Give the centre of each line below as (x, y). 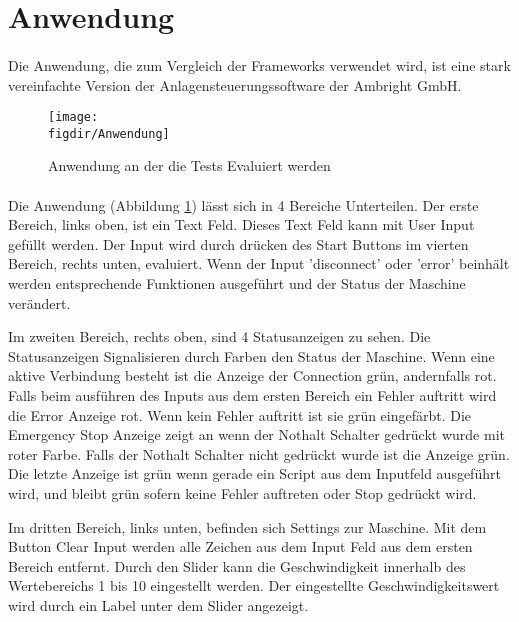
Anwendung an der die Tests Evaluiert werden (189, 165)
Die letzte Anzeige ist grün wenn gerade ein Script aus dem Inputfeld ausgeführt (254, 473)
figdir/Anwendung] (109, 133)
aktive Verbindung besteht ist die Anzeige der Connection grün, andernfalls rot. (252, 375)
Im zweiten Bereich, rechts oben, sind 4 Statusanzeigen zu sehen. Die (219, 336)
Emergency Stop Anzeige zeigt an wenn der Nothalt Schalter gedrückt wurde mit (256, 434)
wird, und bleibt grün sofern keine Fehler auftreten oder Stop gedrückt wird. (242, 492)
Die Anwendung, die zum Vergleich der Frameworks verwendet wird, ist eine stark (259, 64)
